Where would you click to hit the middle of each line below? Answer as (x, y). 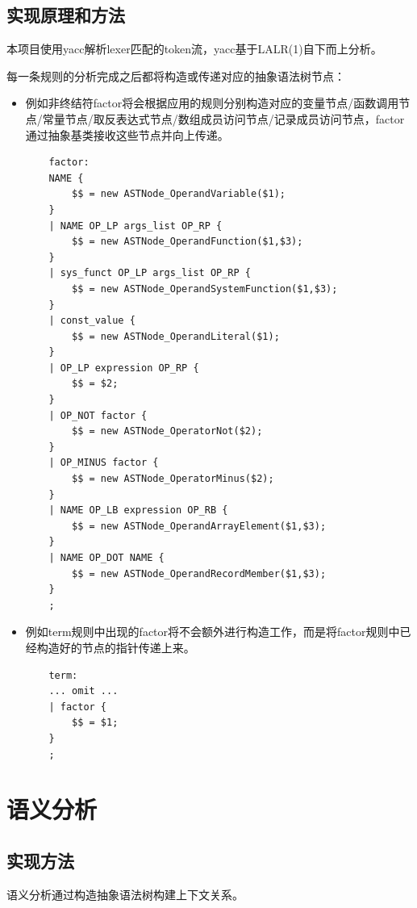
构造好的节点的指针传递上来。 (116, 647)
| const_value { (92, 321)
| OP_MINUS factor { (104, 463)
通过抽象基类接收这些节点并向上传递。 (127, 134)
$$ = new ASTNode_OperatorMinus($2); (173, 479)
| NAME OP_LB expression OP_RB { (138, 510)
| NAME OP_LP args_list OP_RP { (136, 226)
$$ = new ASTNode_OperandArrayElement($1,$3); (199, 526)
